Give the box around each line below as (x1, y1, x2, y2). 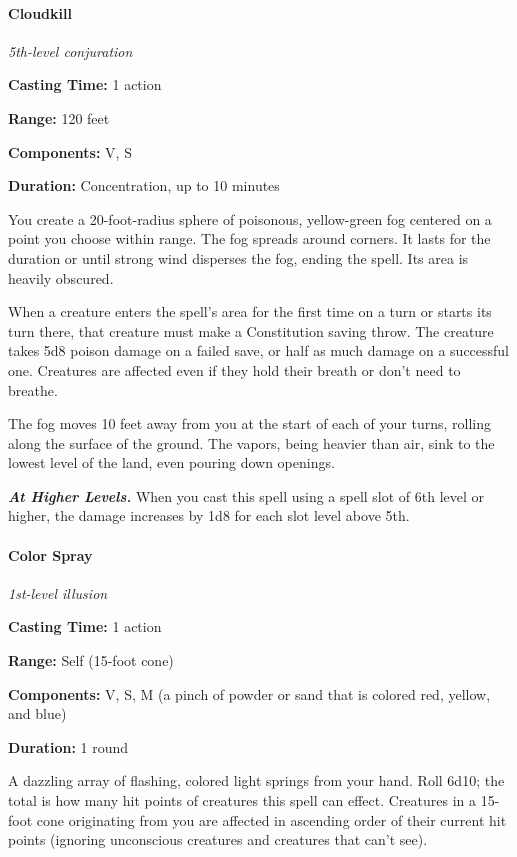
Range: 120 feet (8, 107, 110, 128)
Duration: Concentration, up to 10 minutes (8, 175, 280, 196)
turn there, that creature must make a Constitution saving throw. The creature (8, 320, 494, 341)
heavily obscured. (8, 267, 114, 288)
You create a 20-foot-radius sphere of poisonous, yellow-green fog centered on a (8, 208, 492, 229)
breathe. (8, 379, 58, 400)
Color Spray (8, 544, 93, 565)
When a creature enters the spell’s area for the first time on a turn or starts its (8, 301, 492, 322)
